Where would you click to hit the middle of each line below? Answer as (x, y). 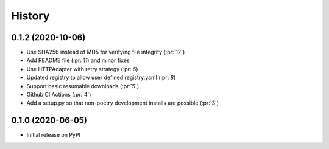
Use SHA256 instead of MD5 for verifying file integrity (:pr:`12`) (106, 52)
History (30, 16)
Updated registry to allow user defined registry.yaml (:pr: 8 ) (101, 78)
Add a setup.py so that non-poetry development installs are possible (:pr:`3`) (123, 103)
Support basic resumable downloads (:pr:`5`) (83, 86)
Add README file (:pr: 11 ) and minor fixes (78, 60)
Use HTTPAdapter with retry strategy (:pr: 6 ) (82, 69)
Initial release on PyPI (54, 135)
